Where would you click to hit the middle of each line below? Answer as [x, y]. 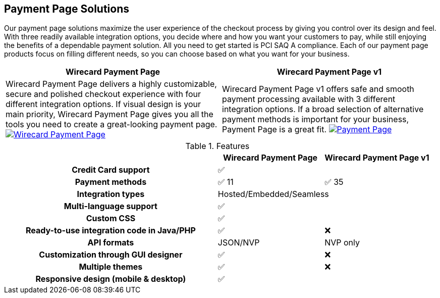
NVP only [342, 243]
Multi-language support [111, 206]
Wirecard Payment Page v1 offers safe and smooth [318, 89]
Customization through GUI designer [111, 255]
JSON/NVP [239, 243]
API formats [111, 243]
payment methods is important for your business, [316, 119]
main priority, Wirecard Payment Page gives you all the [109, 114]
